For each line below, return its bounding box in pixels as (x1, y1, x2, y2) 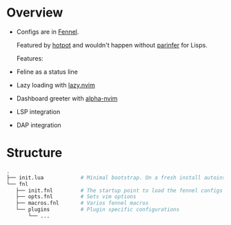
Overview (6, 5, 63, 21)
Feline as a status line (16, 67, 79, 76)
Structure (6, 145, 63, 161)
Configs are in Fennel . (16, 28, 79, 36)
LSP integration (16, 107, 61, 116)
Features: (16, 54, 44, 63)
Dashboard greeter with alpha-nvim (16, 94, 118, 103)
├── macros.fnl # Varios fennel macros (15, 200, 149, 207)
